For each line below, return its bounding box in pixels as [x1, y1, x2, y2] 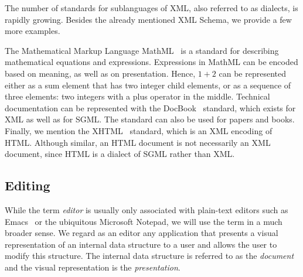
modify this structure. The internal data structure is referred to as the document [5, 249, 294, 262]
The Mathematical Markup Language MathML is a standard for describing [5, 44, 279, 56]
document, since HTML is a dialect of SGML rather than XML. [5, 148, 235, 160]
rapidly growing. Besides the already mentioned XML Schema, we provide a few [5, 13, 292, 25]
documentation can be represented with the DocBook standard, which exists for [5, 101, 296, 114]
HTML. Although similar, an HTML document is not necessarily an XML [5, 136, 271, 148]
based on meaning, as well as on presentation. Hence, [5, 67, 196, 79]
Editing [5, 176, 50, 194]
